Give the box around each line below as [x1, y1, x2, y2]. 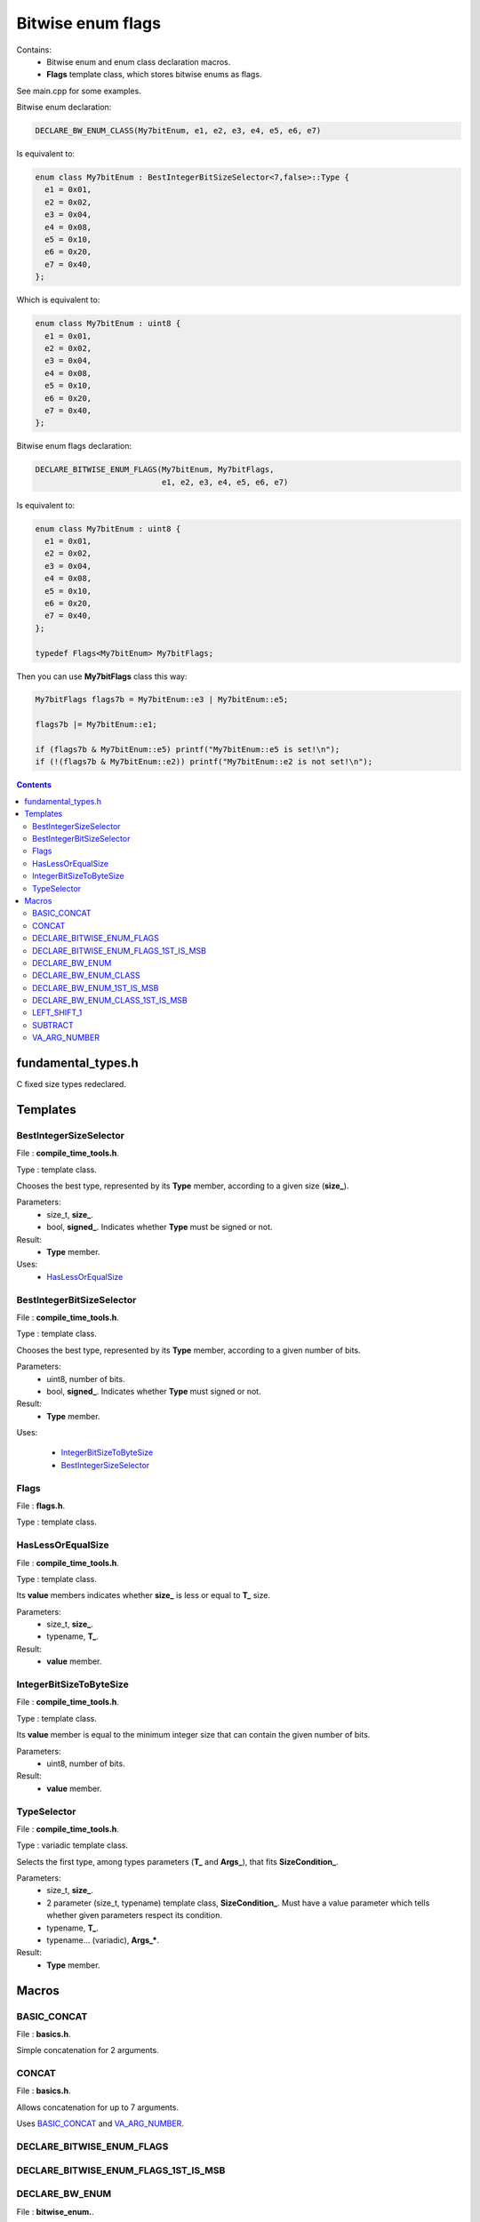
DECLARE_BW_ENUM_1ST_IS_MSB [32, 982, 159, 993]
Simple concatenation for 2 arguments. [16, 2045, 159, 2056]
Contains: [16, 44, 52, 55]
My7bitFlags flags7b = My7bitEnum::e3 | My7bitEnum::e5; [35, 694, 289, 705]
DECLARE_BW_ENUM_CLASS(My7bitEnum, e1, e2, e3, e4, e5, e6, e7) [35, 125, 322, 136]
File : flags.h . [16, 1500, 66, 1511]
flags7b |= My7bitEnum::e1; [35, 720, 157, 730]
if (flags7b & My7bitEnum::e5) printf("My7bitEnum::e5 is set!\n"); [35, 745, 340, 755]
